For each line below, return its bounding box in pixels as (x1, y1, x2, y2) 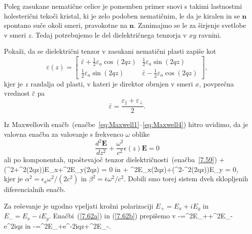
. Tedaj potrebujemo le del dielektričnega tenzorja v (31, 29, 187, 40)
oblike (132, 128, 150, 139)
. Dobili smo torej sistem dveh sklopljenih (123, 173, 249, 184)
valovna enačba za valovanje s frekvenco (4, 128, 123, 139)
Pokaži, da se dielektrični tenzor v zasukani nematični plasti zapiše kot (4, 46, 216, 56)
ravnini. (198, 29, 222, 40)
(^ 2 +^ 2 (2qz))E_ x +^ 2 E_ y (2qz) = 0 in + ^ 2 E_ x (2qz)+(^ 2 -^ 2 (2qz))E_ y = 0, (4, 164, 238, 174)
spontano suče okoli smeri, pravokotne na (4, 20, 127, 30)
